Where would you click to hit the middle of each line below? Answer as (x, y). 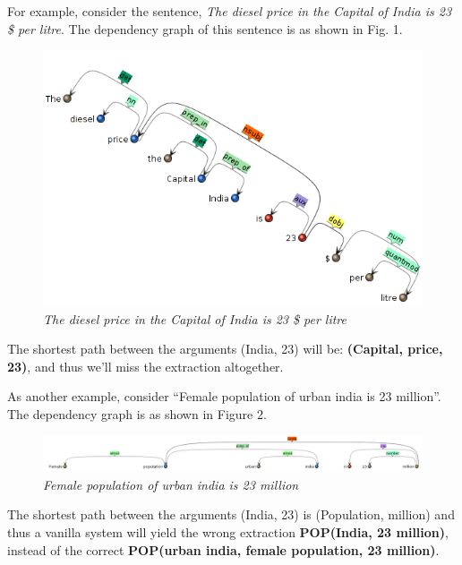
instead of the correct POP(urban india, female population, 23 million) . (223, 549)
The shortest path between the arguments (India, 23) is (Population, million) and (231, 514)
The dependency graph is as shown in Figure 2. (137, 414)
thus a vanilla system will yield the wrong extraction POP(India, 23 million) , (228, 532)
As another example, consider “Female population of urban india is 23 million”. (224, 396)
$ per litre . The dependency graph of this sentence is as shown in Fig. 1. (205, 28)
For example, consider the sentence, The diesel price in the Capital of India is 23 (230, 11)
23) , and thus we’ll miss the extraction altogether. (145, 366)
